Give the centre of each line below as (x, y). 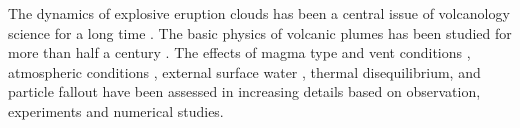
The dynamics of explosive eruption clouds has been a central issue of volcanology (259, 13)
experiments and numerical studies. (116, 110)
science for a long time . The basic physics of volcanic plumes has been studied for (260, 32)
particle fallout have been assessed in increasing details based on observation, (244, 91)
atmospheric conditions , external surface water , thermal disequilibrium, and (244, 71)
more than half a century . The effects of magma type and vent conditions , (239, 52)
